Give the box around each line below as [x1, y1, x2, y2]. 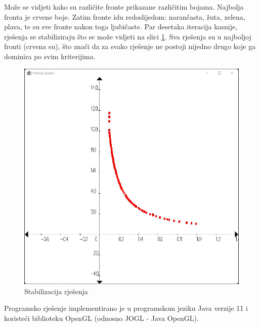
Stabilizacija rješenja [24, 286, 88, 296]
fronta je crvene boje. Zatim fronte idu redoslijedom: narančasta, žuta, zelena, [4, 11, 245, 22]
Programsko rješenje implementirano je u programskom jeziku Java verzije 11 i [4, 303, 248, 313]
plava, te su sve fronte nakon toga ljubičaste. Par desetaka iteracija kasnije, [4, 21, 238, 32]
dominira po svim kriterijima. [4, 51, 96, 61]
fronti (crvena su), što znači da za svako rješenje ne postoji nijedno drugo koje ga [4, 41, 256, 52]
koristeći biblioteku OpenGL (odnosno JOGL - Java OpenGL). [4, 313, 199, 323]
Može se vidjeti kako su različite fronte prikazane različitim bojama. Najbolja [4, 2, 244, 12]
